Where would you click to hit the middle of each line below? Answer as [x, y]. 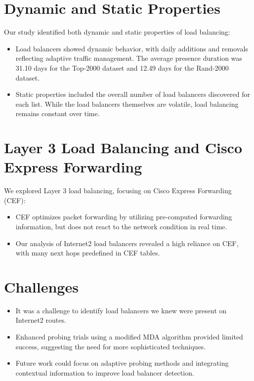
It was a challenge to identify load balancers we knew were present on [121, 310]
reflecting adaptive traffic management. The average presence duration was [129, 58]
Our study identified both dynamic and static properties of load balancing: [117, 32]
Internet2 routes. [41, 320]
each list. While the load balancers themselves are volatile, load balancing [127, 104]
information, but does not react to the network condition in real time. [121, 226]
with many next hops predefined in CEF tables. [88, 253]
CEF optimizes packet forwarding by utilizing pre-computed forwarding [124, 217]
